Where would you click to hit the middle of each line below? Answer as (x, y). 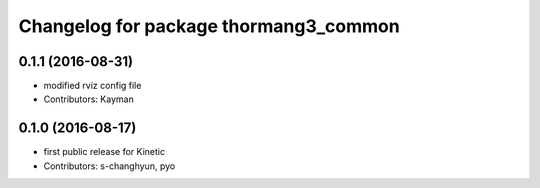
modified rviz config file (92, 86)
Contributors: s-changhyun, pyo (109, 166)
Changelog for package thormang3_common (209, 26)
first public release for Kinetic (104, 152)
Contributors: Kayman (88, 99)
